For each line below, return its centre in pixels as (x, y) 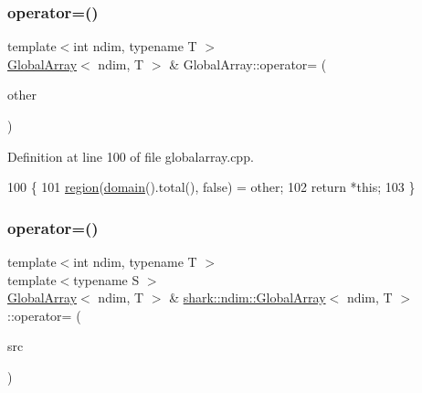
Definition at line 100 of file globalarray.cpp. (131, 156)
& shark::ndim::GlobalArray (248, 297)
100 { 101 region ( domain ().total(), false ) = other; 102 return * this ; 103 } (211, 187)
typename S (106, 279)
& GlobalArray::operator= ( (248, 64)
